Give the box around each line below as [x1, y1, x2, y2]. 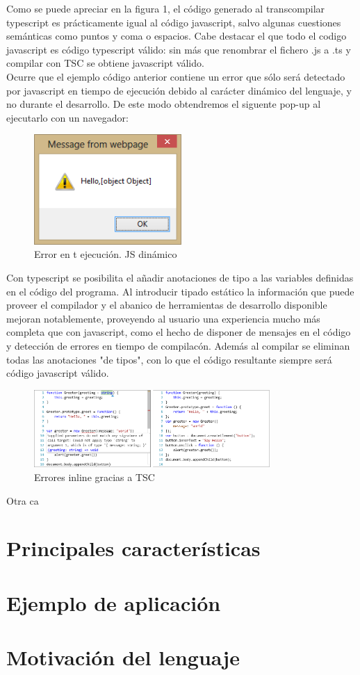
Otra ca [6, 493, 39, 507]
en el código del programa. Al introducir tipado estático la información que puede [6, 284, 354, 298]
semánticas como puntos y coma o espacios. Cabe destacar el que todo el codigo [6, 29, 347, 43]
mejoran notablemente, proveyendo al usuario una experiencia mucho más [6, 311, 320, 325]
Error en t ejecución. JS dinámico [34, 247, 177, 261]
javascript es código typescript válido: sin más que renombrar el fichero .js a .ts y [6, 42, 351, 56]
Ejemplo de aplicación [6, 588, 221, 617]
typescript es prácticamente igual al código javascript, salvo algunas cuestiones [6, 15, 341, 29]
